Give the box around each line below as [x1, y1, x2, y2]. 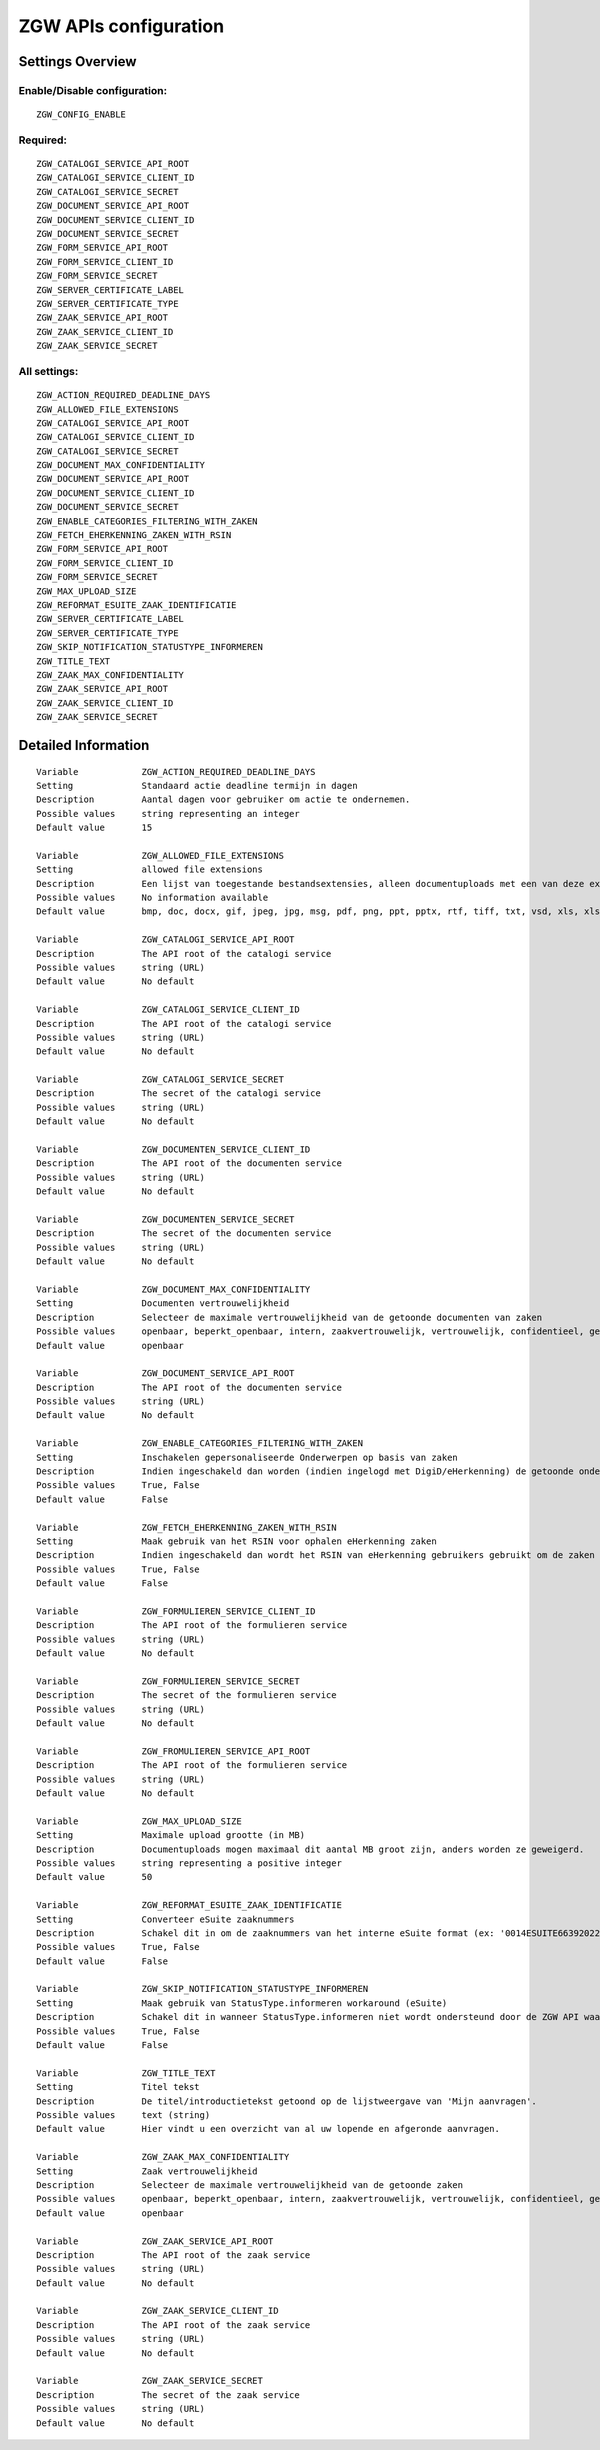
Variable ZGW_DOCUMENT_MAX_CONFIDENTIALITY [36, 1283, 311, 1295]
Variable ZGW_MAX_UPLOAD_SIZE [36, 1815, 242, 1827]
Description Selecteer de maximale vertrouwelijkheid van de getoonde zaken [36, 2179, 464, 2190]
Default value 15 [36, 822, 153, 834]
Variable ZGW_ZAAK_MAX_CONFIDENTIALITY [36, 2151, 290, 2163]
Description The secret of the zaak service [36, 2389, 300, 2400]
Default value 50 [36, 1871, 153, 1883]
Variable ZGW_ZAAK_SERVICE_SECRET [36, 2375, 264, 2387]
